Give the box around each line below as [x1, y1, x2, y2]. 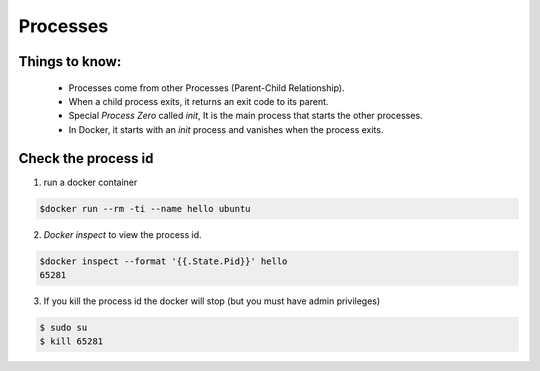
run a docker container [43, 176, 138, 188]
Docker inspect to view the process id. [43, 228, 202, 240]
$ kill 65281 [39, 336, 104, 347]
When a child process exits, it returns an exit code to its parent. [68, 95, 329, 107]
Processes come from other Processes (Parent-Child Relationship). [68, 81, 345, 94]
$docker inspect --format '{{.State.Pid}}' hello [39, 255, 288, 267]
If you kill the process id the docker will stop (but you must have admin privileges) [43, 295, 381, 307]
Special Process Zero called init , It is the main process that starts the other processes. [68, 110, 424, 122]
